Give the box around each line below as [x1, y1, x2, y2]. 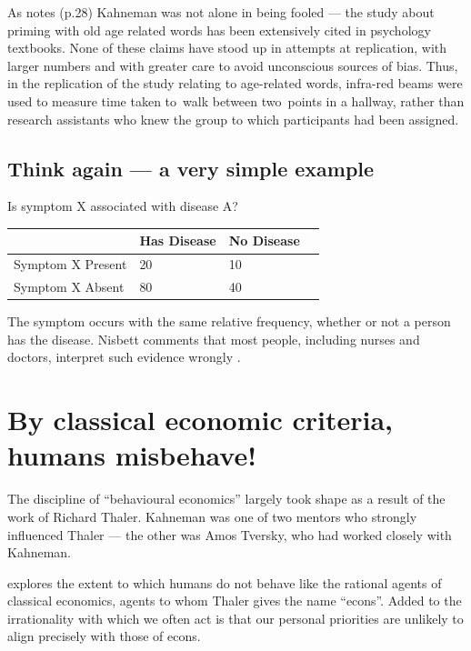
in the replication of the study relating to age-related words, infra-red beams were [7, 74, 463, 93]
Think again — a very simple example [7, 154, 375, 182]
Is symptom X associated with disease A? [7, 196, 238, 215]
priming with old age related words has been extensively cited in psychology [7, 20, 431, 39]
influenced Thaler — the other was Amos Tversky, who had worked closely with [7, 525, 452, 544]
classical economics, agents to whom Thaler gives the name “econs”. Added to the [7, 591, 462, 610]
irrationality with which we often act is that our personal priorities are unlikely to [7, 608, 464, 627]
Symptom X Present [14, 255, 127, 274]
